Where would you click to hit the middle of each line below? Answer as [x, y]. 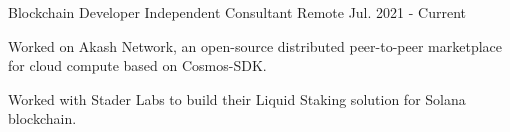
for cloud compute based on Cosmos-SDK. [137, 65]
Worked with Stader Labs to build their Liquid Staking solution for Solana [237, 98]
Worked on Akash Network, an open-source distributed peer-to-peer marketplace [255, 45]
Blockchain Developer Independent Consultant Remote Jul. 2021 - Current [237, 12]
